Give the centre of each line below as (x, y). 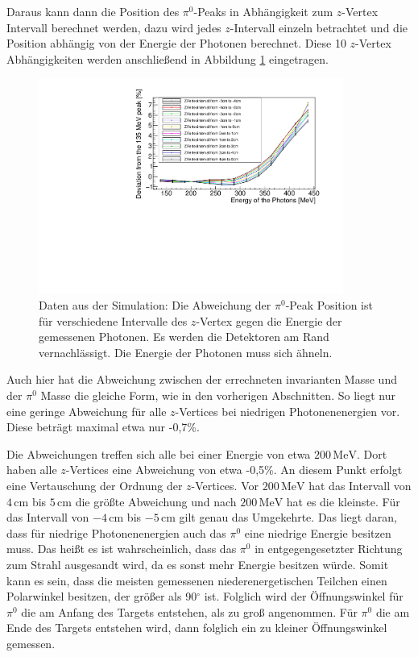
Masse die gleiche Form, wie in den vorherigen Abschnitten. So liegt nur (218, 395)
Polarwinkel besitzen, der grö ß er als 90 (102, 596)
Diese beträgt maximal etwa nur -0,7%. (103, 427)
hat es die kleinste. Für (343, 501)
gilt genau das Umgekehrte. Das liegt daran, (288, 517)
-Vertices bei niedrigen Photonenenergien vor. (288, 411)
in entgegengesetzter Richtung (329, 549)
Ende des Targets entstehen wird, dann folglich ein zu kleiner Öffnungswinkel (197, 628)
